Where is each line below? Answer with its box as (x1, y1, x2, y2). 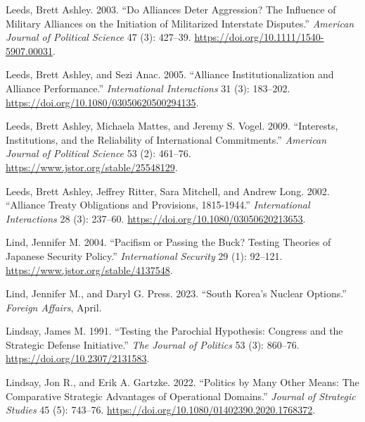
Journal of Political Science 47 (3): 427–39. (6, 30, 191, 44)
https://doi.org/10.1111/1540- (194, 30, 324, 44)
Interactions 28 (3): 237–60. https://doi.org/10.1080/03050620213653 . (6, 211, 306, 225)
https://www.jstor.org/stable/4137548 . (6, 262, 173, 277)
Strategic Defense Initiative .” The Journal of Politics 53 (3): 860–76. (6, 337, 300, 352)
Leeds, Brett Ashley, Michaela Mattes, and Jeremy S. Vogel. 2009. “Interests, (6, 118, 338, 133)
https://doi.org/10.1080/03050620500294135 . (6, 94, 199, 109)
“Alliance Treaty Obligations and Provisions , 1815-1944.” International (6, 197, 310, 212)
